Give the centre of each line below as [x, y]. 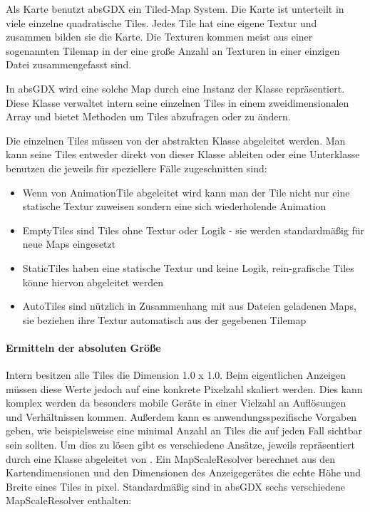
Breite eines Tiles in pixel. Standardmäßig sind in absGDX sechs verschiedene [175, 486]
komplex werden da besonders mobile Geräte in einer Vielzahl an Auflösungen [176, 403]
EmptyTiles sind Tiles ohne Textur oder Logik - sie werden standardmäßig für [194, 230]
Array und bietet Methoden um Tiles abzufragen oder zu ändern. [148, 116]
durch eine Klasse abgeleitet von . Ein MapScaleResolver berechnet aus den [171, 458]
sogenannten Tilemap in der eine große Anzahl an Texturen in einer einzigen [173, 50]
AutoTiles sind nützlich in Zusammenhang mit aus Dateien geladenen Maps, [189, 306]
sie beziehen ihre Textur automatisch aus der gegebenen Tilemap [164, 319]
